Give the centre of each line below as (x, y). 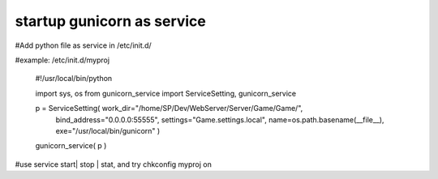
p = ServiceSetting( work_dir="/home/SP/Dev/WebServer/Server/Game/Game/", (169, 109)
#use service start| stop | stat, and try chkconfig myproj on (114, 164)
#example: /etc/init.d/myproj (62, 60)
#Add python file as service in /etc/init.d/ (83, 45)
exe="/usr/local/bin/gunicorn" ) (108, 130)
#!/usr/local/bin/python (74, 79)
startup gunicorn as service (111, 21)
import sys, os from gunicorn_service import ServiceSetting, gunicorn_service (165, 93)
